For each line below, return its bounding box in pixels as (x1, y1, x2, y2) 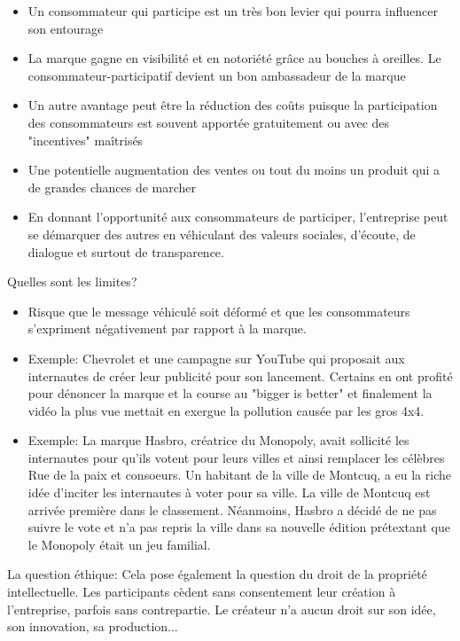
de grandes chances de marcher (27, 177, 197, 196)
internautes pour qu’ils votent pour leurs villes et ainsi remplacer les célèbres (27, 448, 445, 466)
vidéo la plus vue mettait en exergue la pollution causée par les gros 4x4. (27, 401, 425, 419)
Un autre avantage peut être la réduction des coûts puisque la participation (27, 96, 438, 114)
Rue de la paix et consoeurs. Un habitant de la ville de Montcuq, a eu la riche (27, 465, 451, 484)
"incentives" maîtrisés (27, 130, 144, 149)
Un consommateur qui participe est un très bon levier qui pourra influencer (27, 2, 438, 20)
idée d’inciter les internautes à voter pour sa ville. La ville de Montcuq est (27, 483, 431, 502)
